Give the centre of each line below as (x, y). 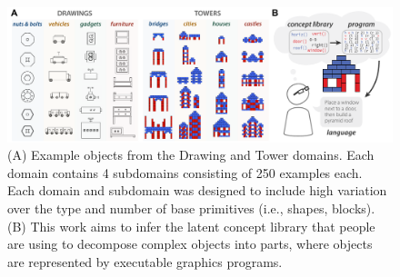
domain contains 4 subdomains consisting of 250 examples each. (185, 172)
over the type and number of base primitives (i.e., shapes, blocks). (191, 208)
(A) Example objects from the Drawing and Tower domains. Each (191, 155)
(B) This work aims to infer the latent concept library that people (191, 226)
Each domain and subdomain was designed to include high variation (197, 190)
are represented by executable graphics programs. (145, 261)
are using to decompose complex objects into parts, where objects (190, 244)
